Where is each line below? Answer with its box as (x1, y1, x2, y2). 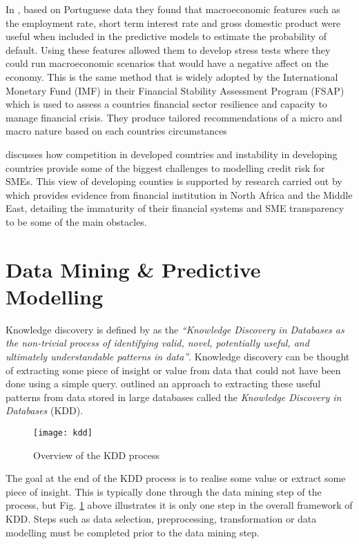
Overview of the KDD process (33, 447, 159, 462)
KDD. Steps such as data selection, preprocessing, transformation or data (6, 512, 317, 525)
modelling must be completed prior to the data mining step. (6, 525, 260, 539)
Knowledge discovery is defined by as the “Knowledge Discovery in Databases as (6, 322, 345, 336)
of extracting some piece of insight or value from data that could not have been (6, 362, 341, 377)
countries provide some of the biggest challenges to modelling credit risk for (6, 160, 325, 175)
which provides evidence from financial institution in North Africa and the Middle (6, 187, 353, 202)
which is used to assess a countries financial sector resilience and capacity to (6, 97, 327, 111)
